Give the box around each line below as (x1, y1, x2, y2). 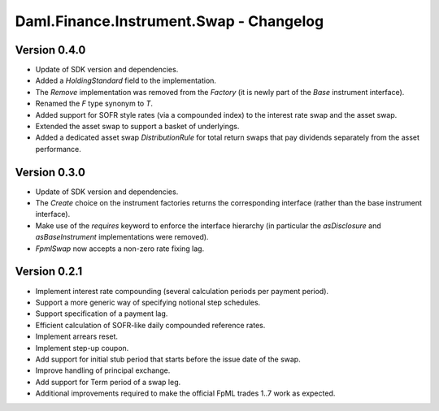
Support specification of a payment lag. (35, 309, 168, 318)
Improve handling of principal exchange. (35, 366, 171, 375)
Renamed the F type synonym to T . (35, 98, 154, 109)
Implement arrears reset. (35, 331, 118, 341)
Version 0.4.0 (15, 43, 86, 57)
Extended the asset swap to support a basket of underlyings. (35, 122, 240, 132)
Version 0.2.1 (15, 265, 83, 279)
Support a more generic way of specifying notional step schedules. (35, 297, 261, 307)
